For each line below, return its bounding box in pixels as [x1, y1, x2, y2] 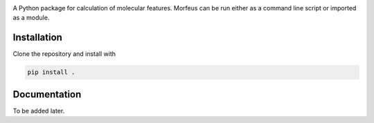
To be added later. [12, 106, 65, 115]
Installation [12, 32, 62, 44]
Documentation [12, 88, 82, 100]
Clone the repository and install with [12, 50, 116, 58]
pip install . [27, 68, 75, 76]
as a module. [12, 14, 50, 22]
